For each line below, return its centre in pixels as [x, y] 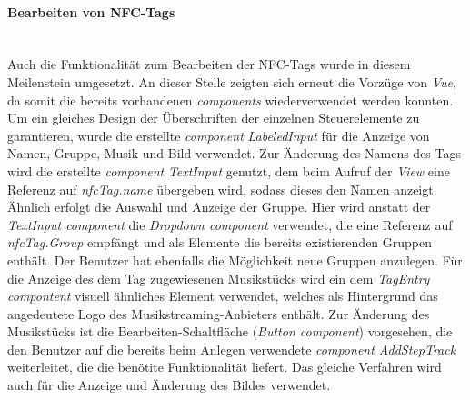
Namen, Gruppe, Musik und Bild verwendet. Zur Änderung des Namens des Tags [235, 153]
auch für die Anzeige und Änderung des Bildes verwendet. [169, 385]
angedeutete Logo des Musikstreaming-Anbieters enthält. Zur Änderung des [219, 313]
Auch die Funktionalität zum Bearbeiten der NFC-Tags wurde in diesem [209, 64]
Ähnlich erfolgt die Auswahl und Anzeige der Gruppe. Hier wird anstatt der [219, 207]
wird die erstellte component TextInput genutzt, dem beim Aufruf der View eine [229, 170]
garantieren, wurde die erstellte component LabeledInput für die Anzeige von [219, 135]
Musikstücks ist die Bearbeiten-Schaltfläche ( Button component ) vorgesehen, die [230, 331]
